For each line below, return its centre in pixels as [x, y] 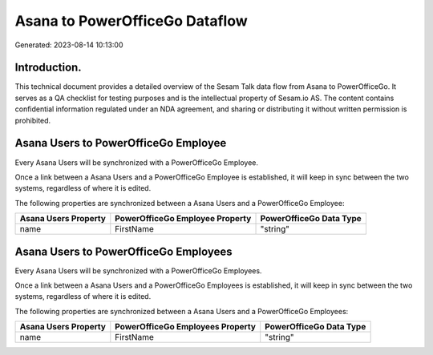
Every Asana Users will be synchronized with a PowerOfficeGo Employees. [138, 270]
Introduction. [48, 68]
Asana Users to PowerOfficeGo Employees [123, 251]
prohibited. [33, 120]
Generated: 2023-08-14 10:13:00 [69, 45]
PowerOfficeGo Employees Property [186, 327]
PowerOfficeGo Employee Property [183, 219]
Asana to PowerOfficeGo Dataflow [131, 21]
